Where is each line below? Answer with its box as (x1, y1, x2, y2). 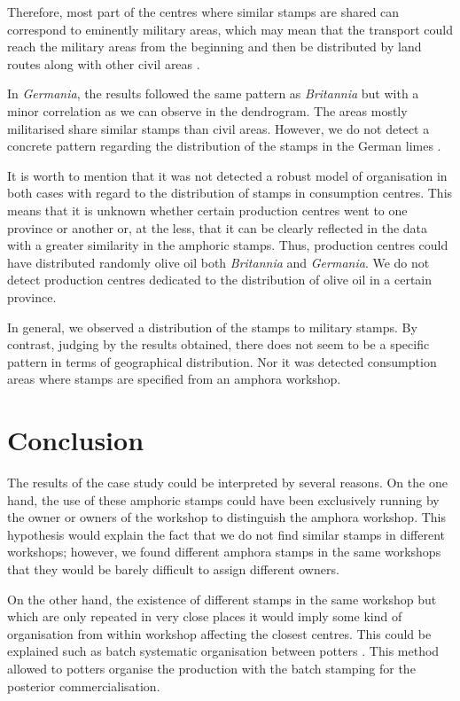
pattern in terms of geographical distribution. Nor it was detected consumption (7, 352, 437, 370)
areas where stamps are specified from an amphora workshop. (7, 370, 341, 388)
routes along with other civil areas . (7, 54, 200, 73)
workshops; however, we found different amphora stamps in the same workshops (7, 542, 441, 561)
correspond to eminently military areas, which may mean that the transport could (7, 19, 453, 38)
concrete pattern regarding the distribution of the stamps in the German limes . (7, 136, 441, 155)
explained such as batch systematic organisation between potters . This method (7, 642, 440, 660)
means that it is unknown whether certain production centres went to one (7, 200, 408, 219)
